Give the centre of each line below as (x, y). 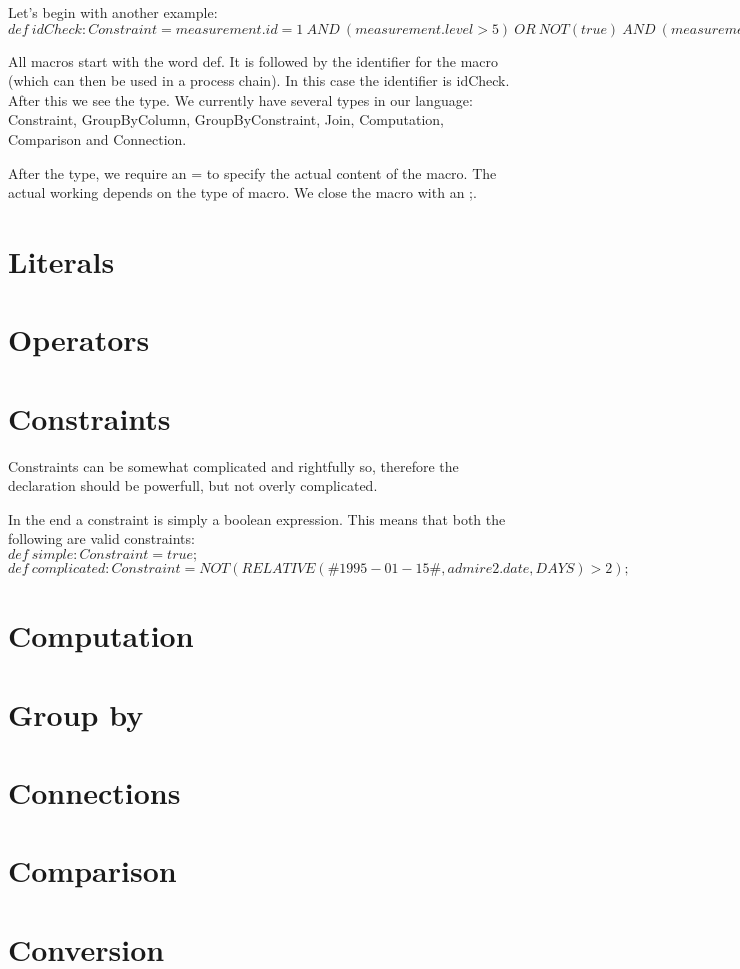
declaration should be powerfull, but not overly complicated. (193, 485)
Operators (79, 339)
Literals (61, 260)
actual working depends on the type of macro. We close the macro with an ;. (242, 192)
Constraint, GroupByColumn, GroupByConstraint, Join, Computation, (226, 119)
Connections (94, 791)
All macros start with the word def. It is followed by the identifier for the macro (253, 60)
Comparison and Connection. (97, 138)
